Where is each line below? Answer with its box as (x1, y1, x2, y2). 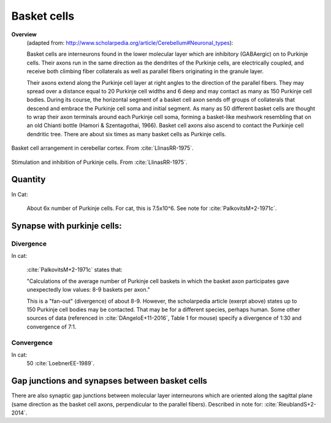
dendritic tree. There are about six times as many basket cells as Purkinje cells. (26, 130, 227, 138)
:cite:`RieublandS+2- (264, 400, 317, 408)
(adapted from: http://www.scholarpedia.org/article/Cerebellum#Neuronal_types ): (26, 39, 234, 46)
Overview (11, 31, 37, 38)
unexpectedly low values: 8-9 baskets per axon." (26, 286, 150, 293)
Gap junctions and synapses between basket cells (11, 376, 208, 386)
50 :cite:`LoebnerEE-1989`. (26, 360, 95, 367)
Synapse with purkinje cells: (11, 220, 122, 231)
